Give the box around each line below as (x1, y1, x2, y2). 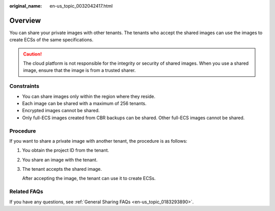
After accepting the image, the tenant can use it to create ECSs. (22, 175, 156, 181)
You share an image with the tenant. (22, 156, 98, 163)
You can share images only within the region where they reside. (22, 93, 155, 99)
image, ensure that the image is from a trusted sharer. (23, 67, 136, 73)
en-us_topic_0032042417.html (49, 3, 113, 9)
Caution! (23, 51, 42, 57)
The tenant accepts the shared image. (22, 166, 102, 172)
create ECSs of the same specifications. (9, 37, 94, 43)
